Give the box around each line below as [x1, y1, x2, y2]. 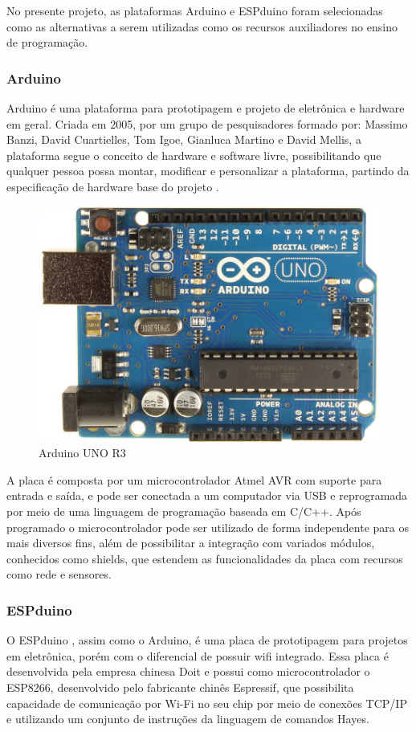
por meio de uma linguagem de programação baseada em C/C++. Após [6, 502, 361, 519]
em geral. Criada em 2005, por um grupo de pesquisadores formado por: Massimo [6, 115, 408, 132]
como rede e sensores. [6, 566, 112, 583]
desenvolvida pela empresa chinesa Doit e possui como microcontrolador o [6, 663, 370, 680]
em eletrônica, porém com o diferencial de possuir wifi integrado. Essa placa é [6, 647, 389, 664]
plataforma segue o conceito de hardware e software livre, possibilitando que [6, 146, 381, 163]
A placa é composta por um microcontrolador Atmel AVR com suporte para [6, 471, 382, 488]
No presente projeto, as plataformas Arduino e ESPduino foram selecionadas [6, 2, 383, 18]
